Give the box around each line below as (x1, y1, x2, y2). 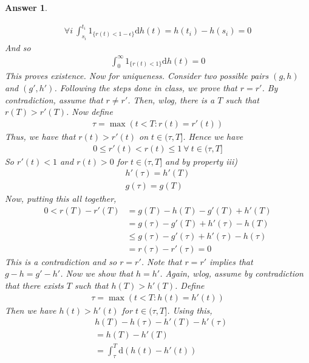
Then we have (5, 303, 56, 316)
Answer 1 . (5, 1, 47, 13)
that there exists (5, 279, 64, 292)
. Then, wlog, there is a (127, 93, 215, 106)
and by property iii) (165, 154, 237, 167)
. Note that (141, 255, 182, 268)
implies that (209, 255, 253, 268)
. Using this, (167, 303, 212, 316)
